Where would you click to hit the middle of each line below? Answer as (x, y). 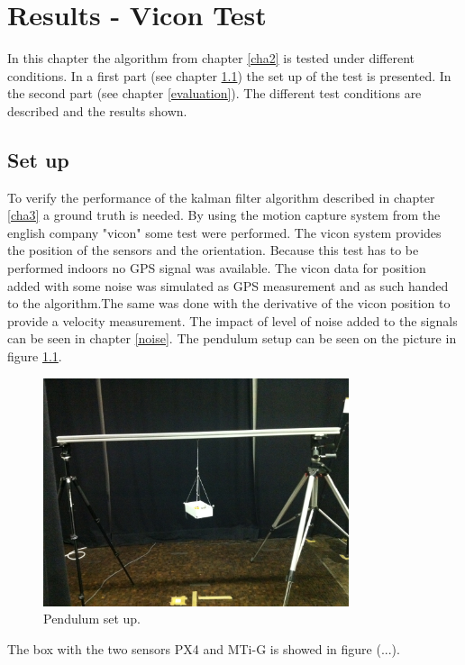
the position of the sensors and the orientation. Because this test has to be (213, 250)
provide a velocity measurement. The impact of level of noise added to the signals (232, 320)
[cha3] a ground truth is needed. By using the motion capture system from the (224, 215)
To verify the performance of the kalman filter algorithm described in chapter (221, 197)
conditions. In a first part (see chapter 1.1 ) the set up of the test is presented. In (229, 75)
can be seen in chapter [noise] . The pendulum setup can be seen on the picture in (232, 338)
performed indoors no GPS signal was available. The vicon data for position (217, 268)
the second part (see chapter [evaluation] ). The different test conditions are (214, 93)
